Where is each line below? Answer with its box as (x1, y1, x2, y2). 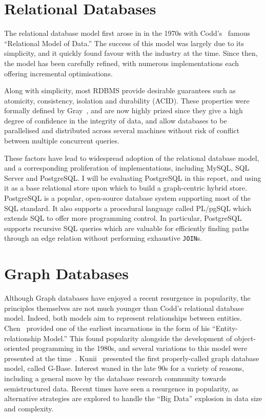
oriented (4, 343, 30, 353)
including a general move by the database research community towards (4, 372, 227, 383)
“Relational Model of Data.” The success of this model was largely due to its (4, 37, 244, 48)
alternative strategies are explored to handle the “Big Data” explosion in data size (4, 393, 262, 404)
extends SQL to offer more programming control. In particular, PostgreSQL (4, 213, 242, 223)
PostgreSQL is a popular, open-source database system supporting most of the (4, 193, 251, 203)
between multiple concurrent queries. (4, 135, 119, 146)
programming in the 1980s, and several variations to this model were (32, 343, 248, 353)
